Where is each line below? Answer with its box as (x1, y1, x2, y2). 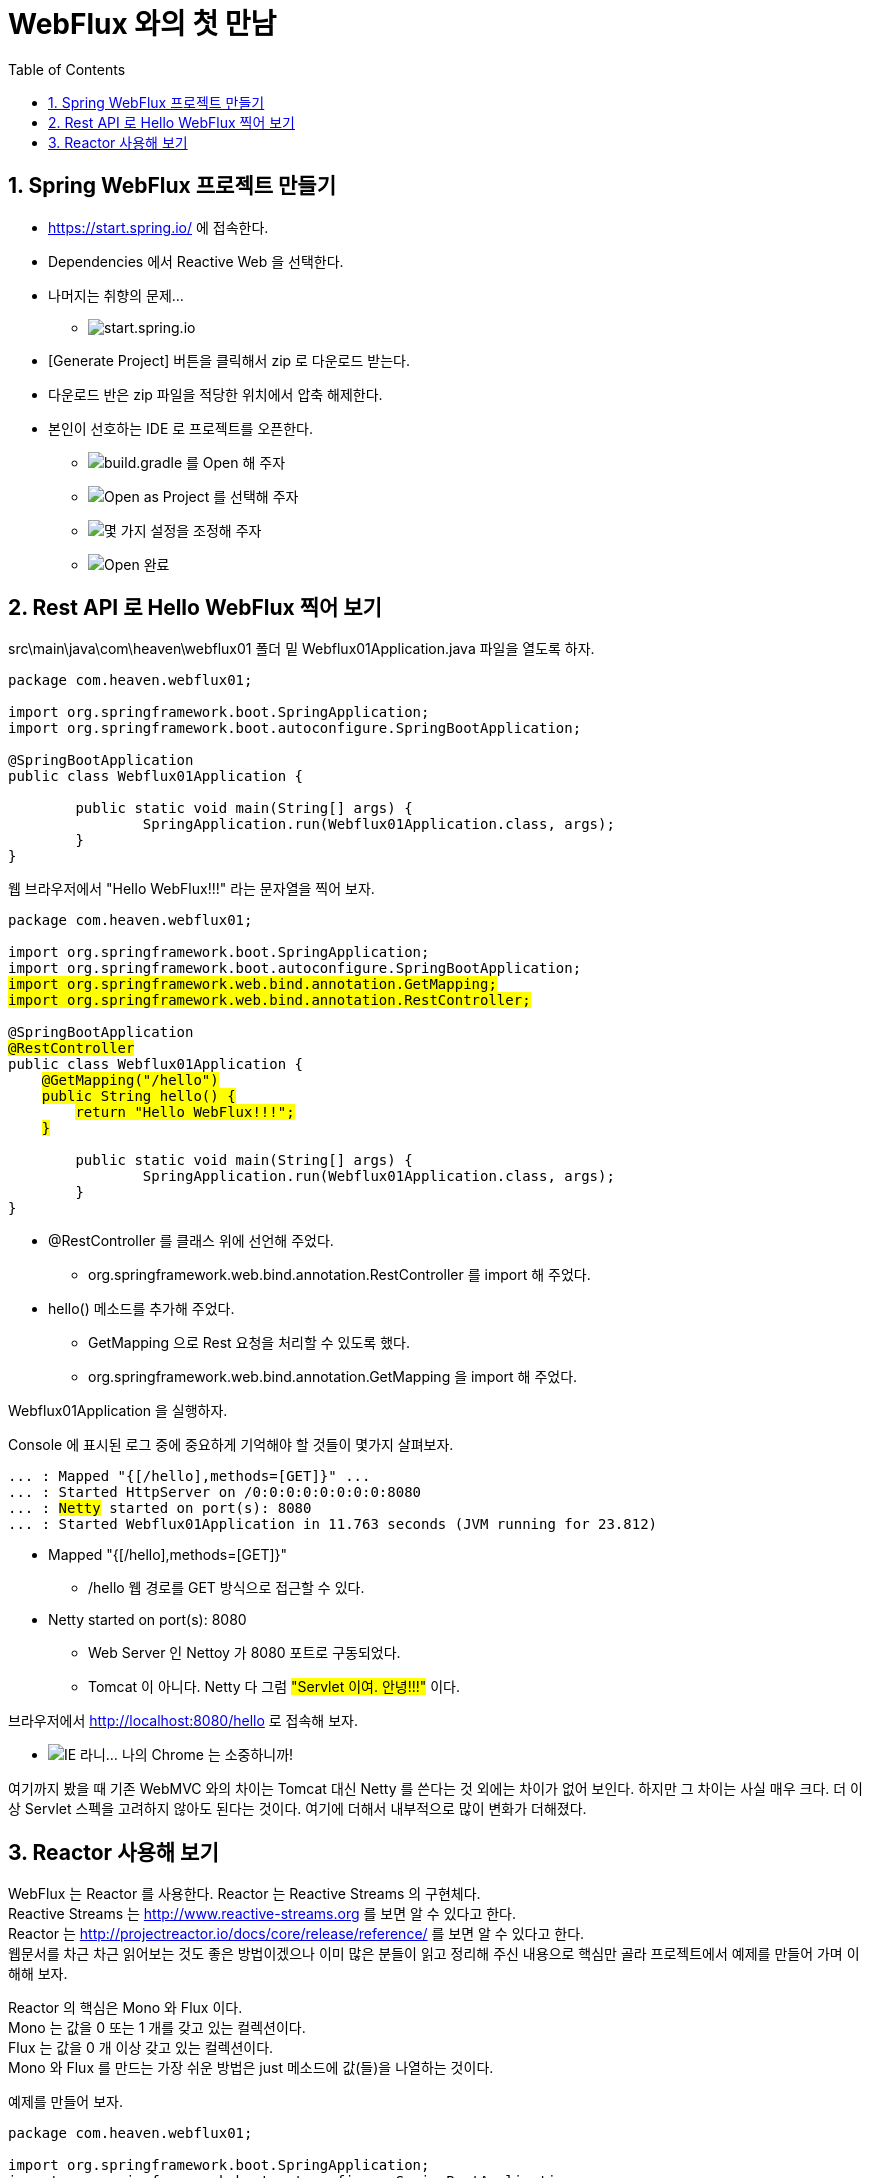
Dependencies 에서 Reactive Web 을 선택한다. (48, 252, 344, 270)
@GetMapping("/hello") (41, 1072, 219, 1089)
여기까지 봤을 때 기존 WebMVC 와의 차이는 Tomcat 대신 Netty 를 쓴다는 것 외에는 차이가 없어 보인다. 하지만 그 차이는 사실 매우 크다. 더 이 (8, 1780, 863, 1798)
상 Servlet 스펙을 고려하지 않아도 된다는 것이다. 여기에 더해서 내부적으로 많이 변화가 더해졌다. (8, 1800, 587, 1818)
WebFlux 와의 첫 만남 (8, 7, 277, 41)
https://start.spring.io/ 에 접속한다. (48, 218, 269, 236)
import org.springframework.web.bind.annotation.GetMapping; (8, 976, 497, 993)
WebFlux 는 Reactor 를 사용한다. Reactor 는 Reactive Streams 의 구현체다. (8, 1885, 481, 1903)
